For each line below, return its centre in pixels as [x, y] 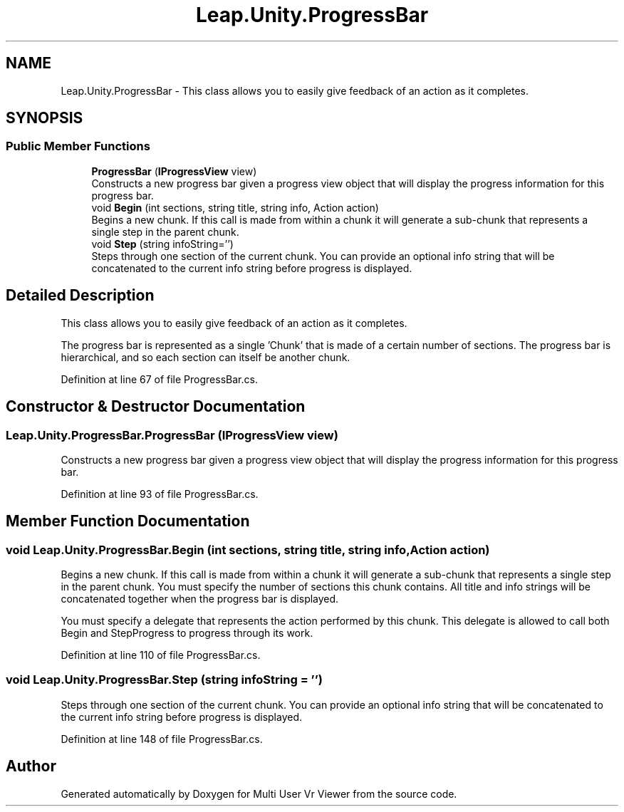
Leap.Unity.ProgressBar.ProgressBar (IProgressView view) [172, 435]
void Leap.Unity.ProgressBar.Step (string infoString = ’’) [164, 680]
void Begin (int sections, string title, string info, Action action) [235, 207]
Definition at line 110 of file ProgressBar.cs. [161, 655]
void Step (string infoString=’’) [162, 244]
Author [31, 766]
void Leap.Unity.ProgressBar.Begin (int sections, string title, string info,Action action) [248, 550]
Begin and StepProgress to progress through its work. [187, 633]
